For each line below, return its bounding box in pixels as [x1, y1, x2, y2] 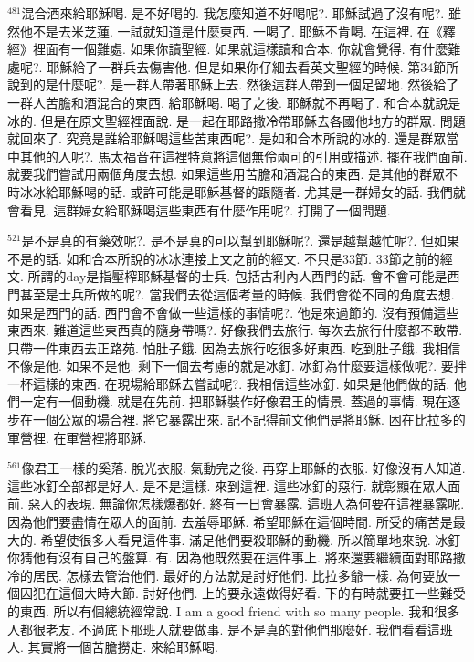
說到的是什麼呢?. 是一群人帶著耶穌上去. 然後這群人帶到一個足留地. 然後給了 [7, 75, 459, 94]
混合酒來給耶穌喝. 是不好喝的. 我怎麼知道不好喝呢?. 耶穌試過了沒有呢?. [21, 4, 445, 22]
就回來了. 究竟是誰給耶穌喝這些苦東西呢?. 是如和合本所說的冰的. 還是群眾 [7, 129, 447, 148]
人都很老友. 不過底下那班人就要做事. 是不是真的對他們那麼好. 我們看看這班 [7, 619, 453, 638]
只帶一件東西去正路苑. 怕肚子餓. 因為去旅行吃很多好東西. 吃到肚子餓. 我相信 [7, 338, 461, 357]
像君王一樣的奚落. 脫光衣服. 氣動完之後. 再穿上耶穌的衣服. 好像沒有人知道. [21, 458, 466, 478]
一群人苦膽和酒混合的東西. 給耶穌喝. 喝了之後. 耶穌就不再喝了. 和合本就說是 [7, 92, 461, 111]
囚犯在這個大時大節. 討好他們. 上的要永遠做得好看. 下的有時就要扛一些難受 [19, 583, 466, 603]
